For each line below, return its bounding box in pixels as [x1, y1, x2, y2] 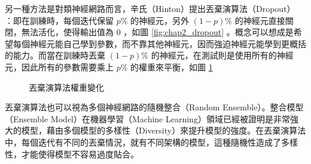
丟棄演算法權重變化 [29, 81, 104, 93]
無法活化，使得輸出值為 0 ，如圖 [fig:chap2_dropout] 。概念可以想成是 [21, 26, 294, 38]
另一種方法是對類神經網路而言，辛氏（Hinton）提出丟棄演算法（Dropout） [5, 2, 295, 14]
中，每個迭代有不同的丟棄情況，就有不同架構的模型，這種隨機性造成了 [5, 135, 281, 148]
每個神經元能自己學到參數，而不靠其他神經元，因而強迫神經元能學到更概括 [13, 37, 306, 49]
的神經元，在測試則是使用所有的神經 [151, 49, 294, 61]
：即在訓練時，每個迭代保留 [5, 14, 114, 26]
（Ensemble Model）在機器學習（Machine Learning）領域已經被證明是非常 [5, 112, 290, 125]
